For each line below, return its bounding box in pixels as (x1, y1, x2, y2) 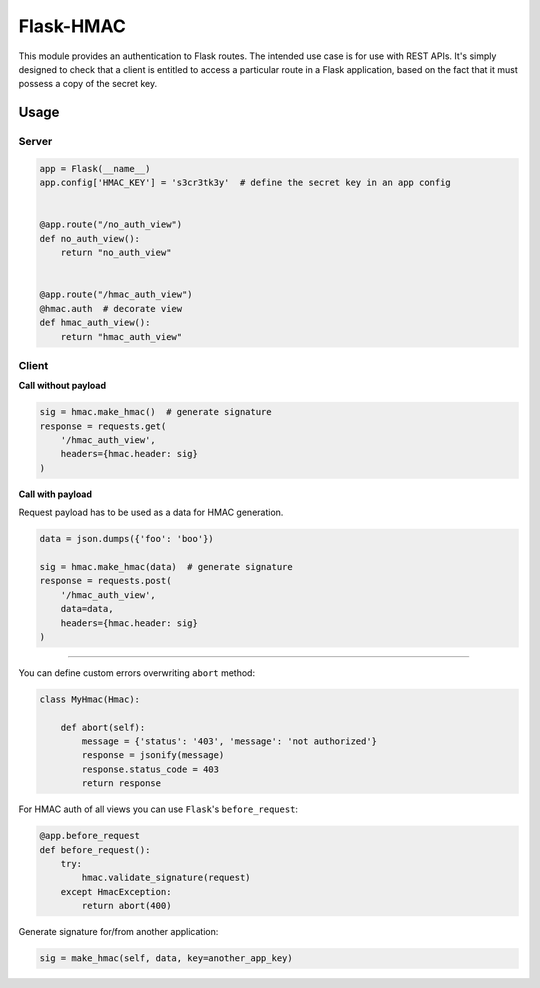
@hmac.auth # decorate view (39, 303, 183, 314)
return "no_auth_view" (60, 247, 172, 259)
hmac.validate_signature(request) (81, 872, 251, 884)
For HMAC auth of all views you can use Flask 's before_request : (18, 803, 299, 815)
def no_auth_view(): (39, 233, 140, 244)
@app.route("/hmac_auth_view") (39, 289, 194, 300)
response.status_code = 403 (81, 763, 220, 775)
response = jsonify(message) (81, 750, 225, 761)
